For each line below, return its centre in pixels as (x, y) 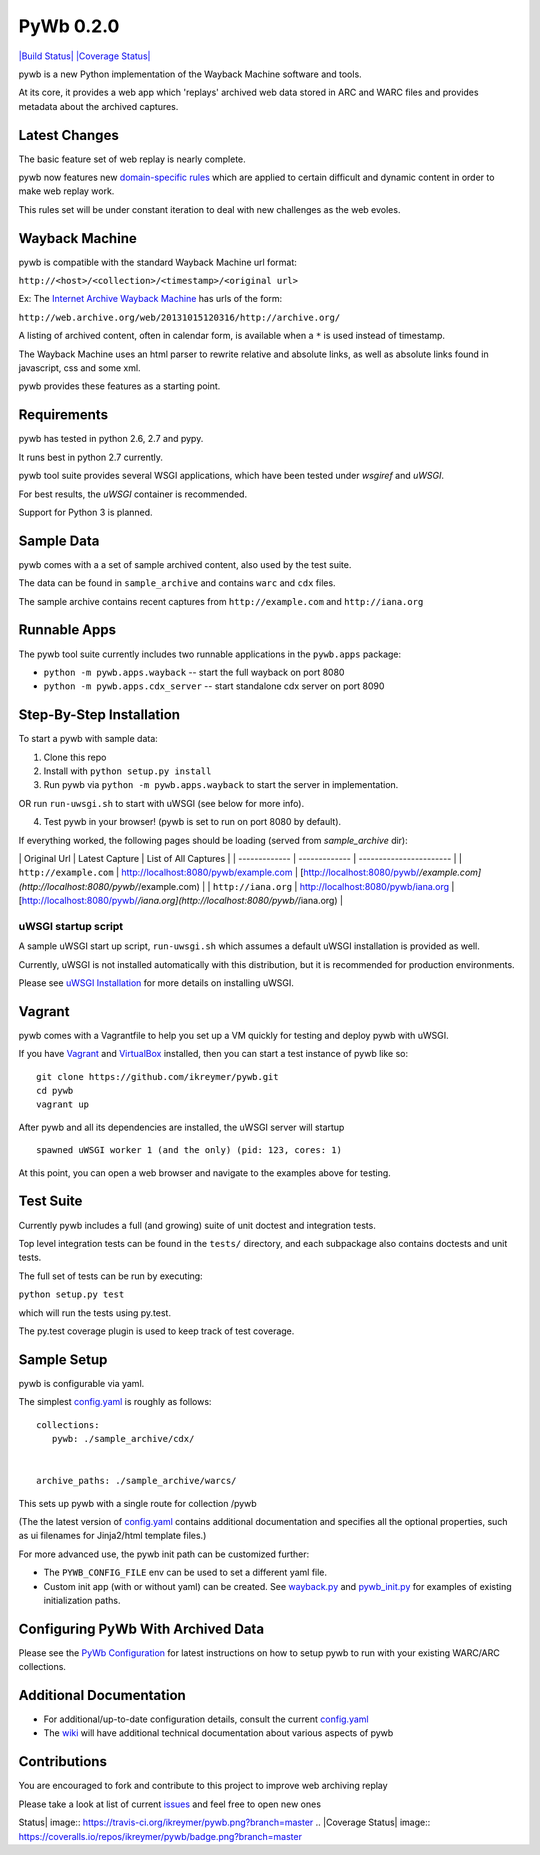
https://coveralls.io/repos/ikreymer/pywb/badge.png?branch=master (160, 1836)
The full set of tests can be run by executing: (111, 1276)
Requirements (63, 415)
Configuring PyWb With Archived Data (141, 1628)
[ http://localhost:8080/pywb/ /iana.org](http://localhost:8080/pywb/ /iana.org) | (181, 901)
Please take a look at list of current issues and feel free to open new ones (170, 1804)
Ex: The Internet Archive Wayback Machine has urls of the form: (150, 299)
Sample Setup (63, 1359)
